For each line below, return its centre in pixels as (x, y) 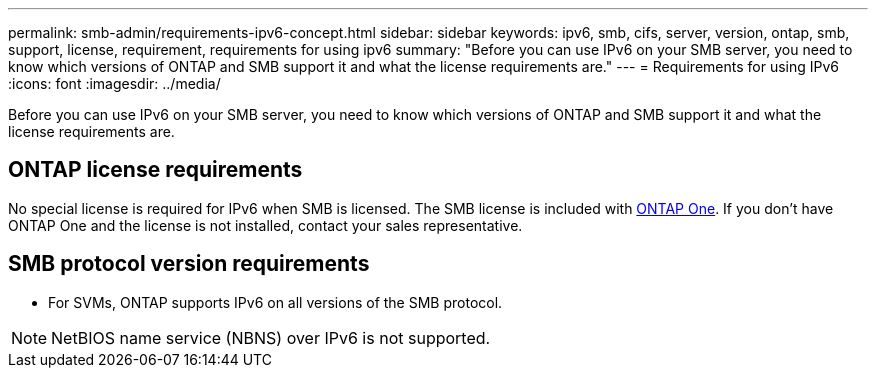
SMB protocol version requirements (189, 264)
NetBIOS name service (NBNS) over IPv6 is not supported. (271, 337)
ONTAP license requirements (155, 170)
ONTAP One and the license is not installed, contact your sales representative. (265, 225)
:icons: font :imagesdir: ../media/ (114, 83)
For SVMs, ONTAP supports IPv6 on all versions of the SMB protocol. (275, 302)
